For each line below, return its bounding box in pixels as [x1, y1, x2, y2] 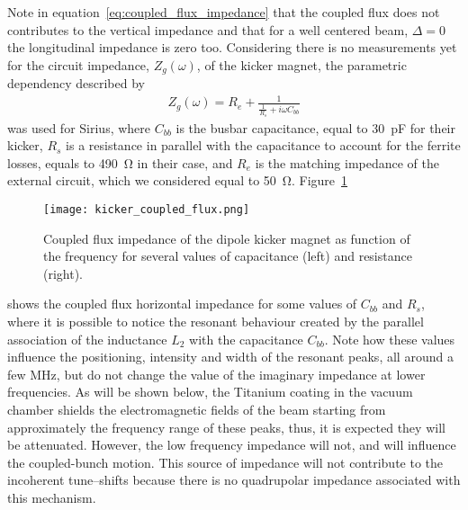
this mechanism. [7, 488, 96, 506]
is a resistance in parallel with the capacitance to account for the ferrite [66, 136, 461, 155]
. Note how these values [324, 329, 455, 348]
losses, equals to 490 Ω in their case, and [7, 153, 233, 172]
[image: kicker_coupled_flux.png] [43, 203, 250, 217]
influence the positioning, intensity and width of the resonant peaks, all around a [7, 347, 454, 366]
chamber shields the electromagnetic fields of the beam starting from [7, 400, 386, 419]
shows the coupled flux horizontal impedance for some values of [7, 294, 357, 313]
